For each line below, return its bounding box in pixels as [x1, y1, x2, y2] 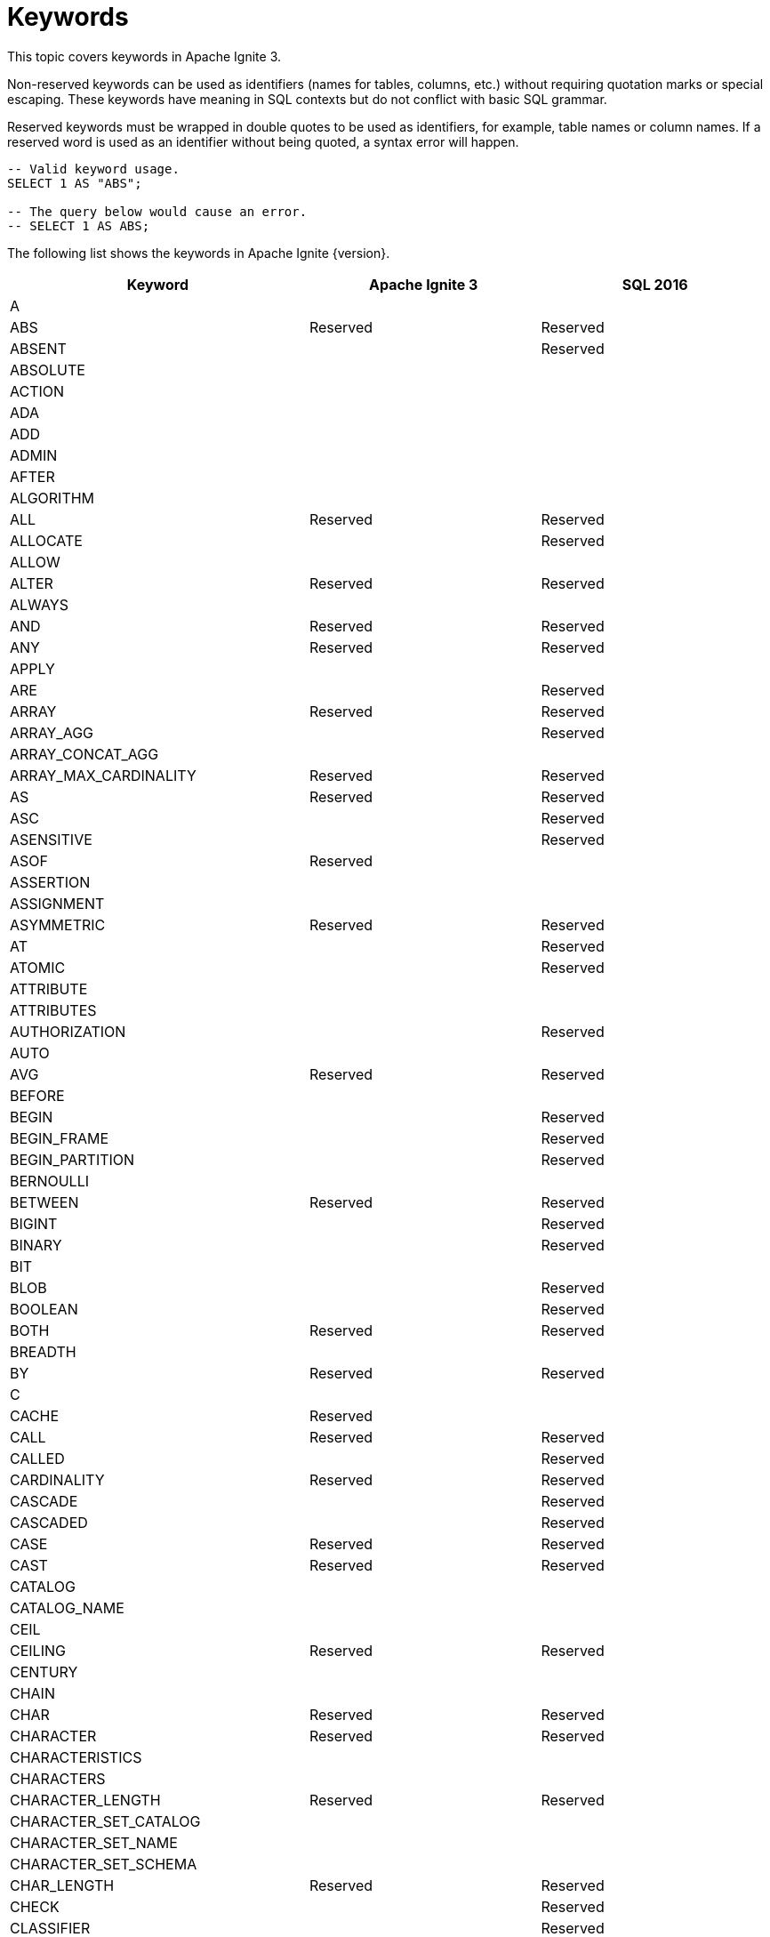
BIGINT [10, 1214, 58, 1233]
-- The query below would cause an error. [7, 204, 308, 219]
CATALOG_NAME [10, 1598, 124, 1617]
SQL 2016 [622, 275, 688, 293]
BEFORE [10, 1086, 65, 1105]
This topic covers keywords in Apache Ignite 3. [7, 48, 282, 64]
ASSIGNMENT [10, 894, 105, 912]
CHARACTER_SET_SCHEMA [10, 1854, 197, 1873]
